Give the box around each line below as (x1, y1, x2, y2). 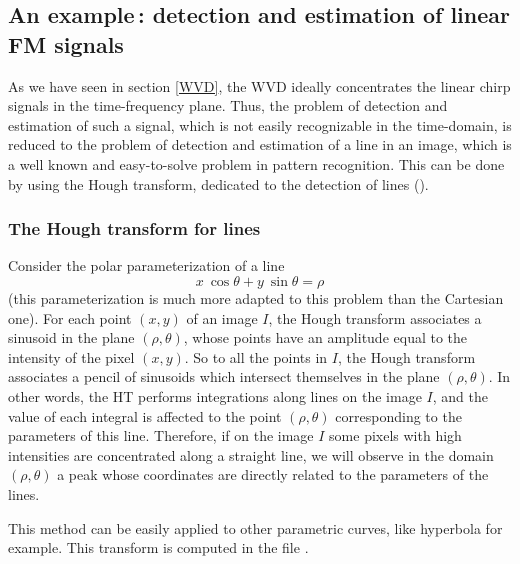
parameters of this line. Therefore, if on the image (8, 425, 314, 446)
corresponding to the (335, 405, 462, 426)
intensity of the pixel (8, 346, 135, 367)
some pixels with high (329, 425, 462, 446)
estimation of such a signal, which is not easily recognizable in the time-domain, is (8, 114, 512, 135)
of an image (186, 307, 258, 328)
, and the (432, 385, 488, 406)
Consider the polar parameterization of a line (8, 255, 285, 276)
